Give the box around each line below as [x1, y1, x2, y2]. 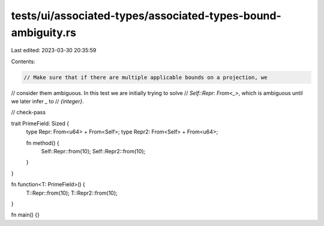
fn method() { [26, 139, 59, 147]
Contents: [11, 58, 35, 65]
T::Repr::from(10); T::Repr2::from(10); [26, 189, 118, 197]
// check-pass [11, 109, 46, 116]
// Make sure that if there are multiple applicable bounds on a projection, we [23, 74, 268, 81]
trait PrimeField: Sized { [11, 120, 70, 127]
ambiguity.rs [11, 26, 76, 39]
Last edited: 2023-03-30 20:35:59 [11, 47, 97, 54]
